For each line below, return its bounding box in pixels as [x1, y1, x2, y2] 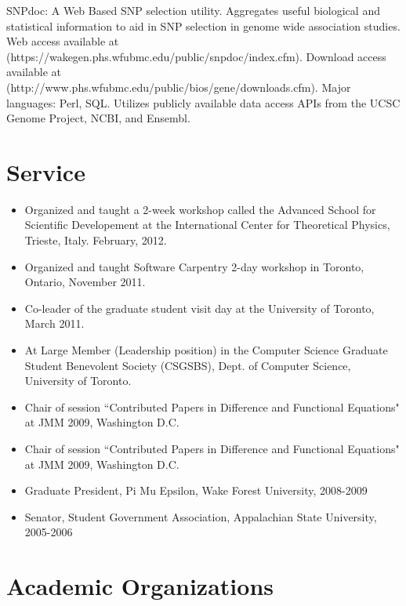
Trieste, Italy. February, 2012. [24, 232, 167, 249]
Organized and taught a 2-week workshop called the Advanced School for [24, 201, 376, 217]
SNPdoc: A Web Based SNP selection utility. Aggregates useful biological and [6, 2, 380, 18]
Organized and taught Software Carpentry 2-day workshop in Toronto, [24, 258, 364, 274]
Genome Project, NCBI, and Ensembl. [6, 110, 190, 126]
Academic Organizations [6, 570, 274, 602]
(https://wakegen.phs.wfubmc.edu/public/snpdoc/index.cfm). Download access [6, 48, 386, 64]
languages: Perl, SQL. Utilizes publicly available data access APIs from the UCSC [6, 94, 401, 111]
